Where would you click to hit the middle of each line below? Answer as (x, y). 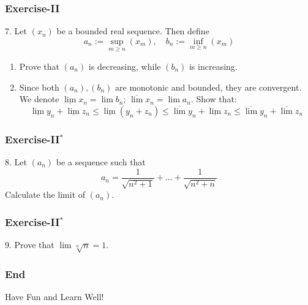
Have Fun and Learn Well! (54, 296)
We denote (39, 99)
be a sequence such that (101, 162)
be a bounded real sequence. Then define (133, 31)
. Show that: (214, 99)
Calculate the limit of (45, 194)
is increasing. (213, 66)
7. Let (16, 31)
